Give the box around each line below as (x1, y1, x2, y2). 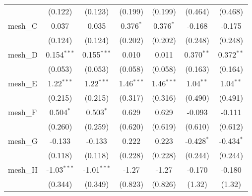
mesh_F (8, 106, 37, 118)
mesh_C (8, 20, 38, 31)
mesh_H (8, 164, 38, 175)
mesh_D (8, 49, 38, 60)
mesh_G (8, 135, 38, 146)
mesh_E (8, 77, 37, 89)
